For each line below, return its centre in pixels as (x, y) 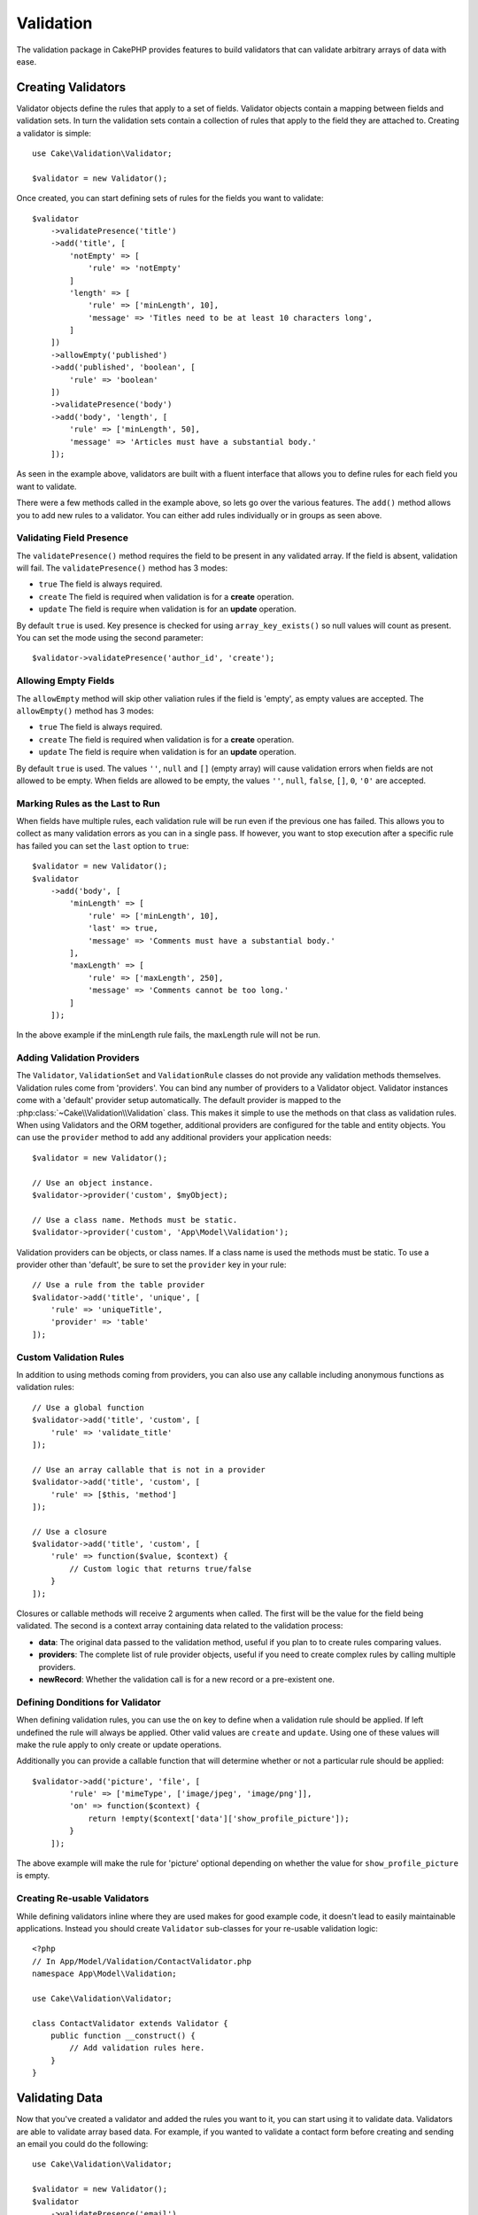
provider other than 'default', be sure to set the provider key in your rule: (151, 1264)
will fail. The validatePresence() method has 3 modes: (122, 568)
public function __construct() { (123, 2036)
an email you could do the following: (82, 2143)
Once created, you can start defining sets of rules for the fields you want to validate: (170, 198)
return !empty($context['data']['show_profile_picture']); (219, 1818)
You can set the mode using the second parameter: (110, 638)
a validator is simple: (54, 133)
